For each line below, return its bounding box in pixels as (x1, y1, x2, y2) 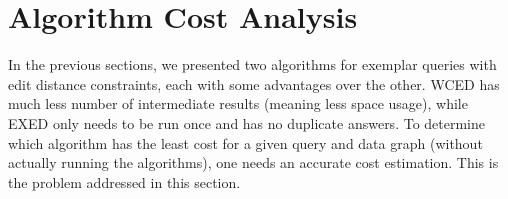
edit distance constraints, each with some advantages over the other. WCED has (8, 73, 500, 94)
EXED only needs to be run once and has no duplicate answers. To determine (8, 112, 486, 133)
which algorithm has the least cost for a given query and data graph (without (8, 132, 483, 153)
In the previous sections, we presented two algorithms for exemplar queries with (8, 54, 497, 75)
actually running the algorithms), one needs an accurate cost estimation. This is (8, 152, 499, 173)
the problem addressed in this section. (8, 171, 241, 192)
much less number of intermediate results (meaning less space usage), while (8, 93, 468, 114)
